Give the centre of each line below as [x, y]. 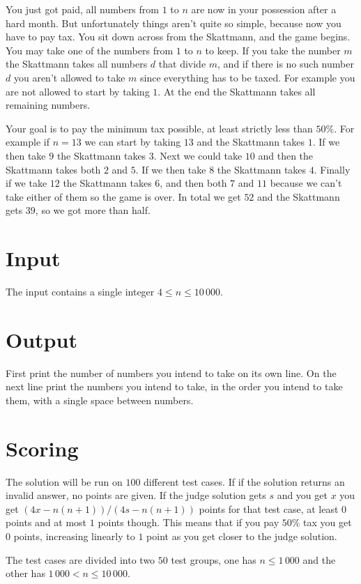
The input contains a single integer [80, 292]
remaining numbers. [48, 105]
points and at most [46, 522]
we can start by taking [133, 142]
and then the [286, 155]
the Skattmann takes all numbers [77, 64]
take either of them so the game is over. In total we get [123, 196]
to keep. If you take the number [273, 50]
